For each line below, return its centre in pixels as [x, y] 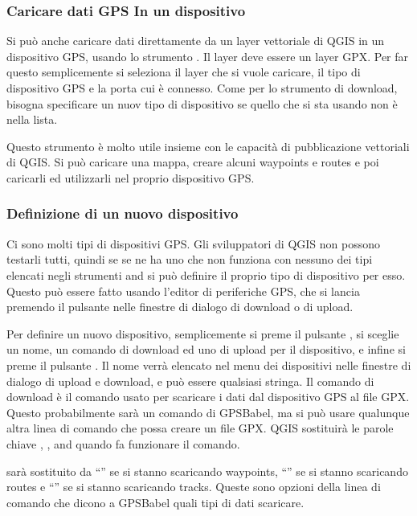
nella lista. [32, 119]
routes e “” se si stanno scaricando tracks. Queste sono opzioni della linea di [194, 487]
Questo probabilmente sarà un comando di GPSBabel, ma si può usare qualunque [208, 412]
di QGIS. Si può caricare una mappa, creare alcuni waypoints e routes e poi [193, 162]
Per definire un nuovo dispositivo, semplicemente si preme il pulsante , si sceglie [203, 333]
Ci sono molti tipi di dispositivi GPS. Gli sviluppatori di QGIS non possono [194, 243]
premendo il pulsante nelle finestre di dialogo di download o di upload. [180, 307]
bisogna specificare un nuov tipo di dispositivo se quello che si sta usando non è [202, 103]
